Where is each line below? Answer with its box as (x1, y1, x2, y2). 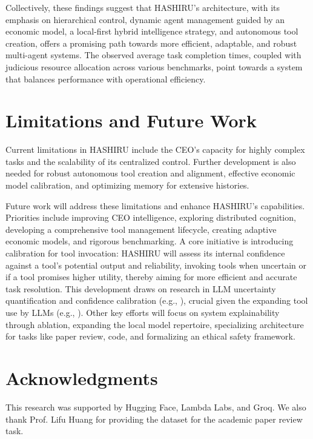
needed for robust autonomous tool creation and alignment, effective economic (5, 167, 295, 179)
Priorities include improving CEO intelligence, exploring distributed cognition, (5, 211, 296, 224)
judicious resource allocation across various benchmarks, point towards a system (5, 60, 303, 73)
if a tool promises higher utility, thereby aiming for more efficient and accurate (5, 270, 297, 283)
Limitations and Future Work (5, 108, 257, 133)
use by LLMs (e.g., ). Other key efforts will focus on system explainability (5, 306, 280, 318)
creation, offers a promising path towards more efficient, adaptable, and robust (5, 36, 297, 49)
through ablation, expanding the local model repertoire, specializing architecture (5, 318, 304, 330)
